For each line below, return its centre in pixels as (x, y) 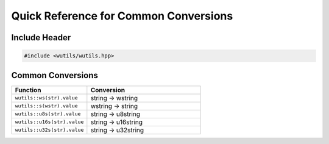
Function (28, 90)
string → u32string (117, 130)
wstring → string (114, 106)
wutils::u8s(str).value (48, 114)
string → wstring (114, 98)
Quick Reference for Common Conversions (122, 16)
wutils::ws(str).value (47, 98)
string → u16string (117, 122)
